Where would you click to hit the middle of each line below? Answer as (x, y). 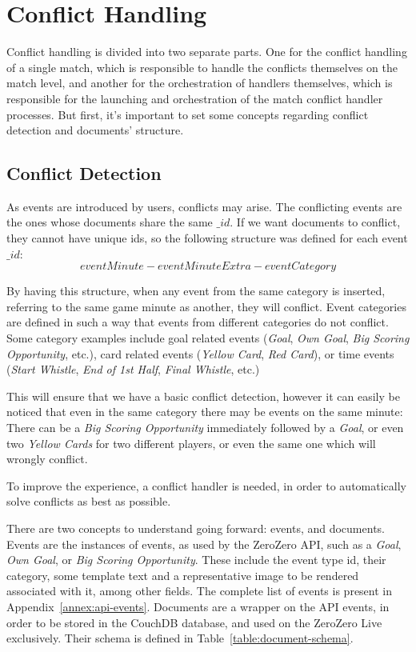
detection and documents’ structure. (95, 130)
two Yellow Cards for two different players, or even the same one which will (191, 443)
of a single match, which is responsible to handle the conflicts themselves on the (202, 67)
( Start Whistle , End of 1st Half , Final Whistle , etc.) (133, 369)
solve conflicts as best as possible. (89, 501)
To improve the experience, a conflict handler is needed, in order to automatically (206, 485)
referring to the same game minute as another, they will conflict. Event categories (206, 306)
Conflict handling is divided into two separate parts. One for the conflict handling (207, 52)
